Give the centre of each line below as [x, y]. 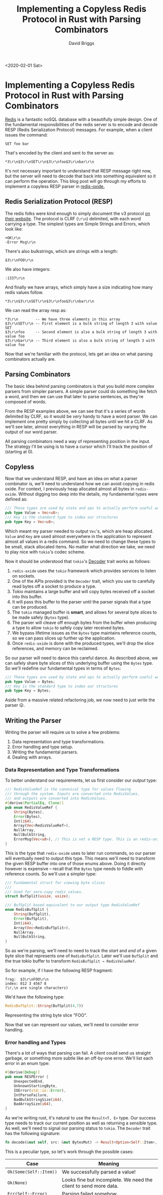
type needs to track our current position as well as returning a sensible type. [81, 1123]
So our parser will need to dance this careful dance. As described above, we [81, 658]
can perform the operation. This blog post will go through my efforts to [76, 181]
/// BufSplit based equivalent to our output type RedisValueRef [72, 905]
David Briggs [81, 43]
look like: [14, 229]
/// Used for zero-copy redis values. [44, 892]
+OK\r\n [13, 238]
